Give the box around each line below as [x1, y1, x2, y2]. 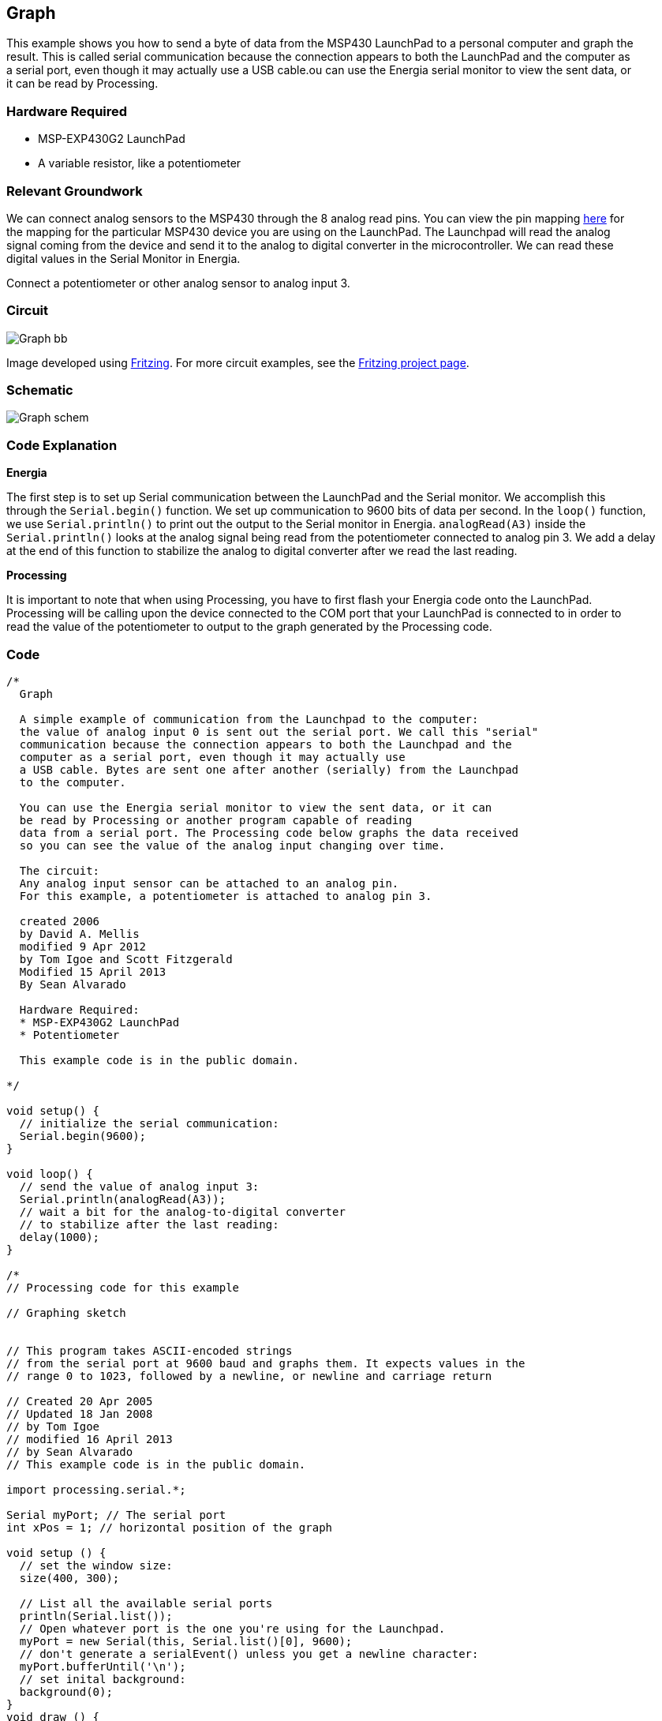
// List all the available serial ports [19, 1596, 273, 1610]
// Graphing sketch [6, 1306, 126, 1319]
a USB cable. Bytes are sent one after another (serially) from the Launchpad [19, 763, 519, 776]
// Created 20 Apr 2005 [6, 1394, 153, 1408]
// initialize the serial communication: [19, 1116, 279, 1130]
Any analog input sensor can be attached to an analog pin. [19, 876, 399, 890]
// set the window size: [19, 1558, 173, 1572]
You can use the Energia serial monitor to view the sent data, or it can [19, 801, 492, 814]
